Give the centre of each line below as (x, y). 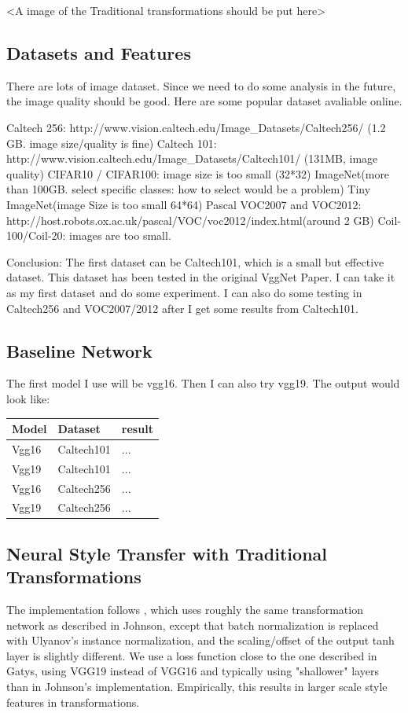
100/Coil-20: (36, 235)
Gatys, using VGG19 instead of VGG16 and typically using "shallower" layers (193, 671)
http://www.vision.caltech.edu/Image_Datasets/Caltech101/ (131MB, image (192, 158)
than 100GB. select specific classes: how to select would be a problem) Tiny (189, 189)
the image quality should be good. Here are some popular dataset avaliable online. (204, 101)
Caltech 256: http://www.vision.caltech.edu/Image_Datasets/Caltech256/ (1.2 (196, 127)
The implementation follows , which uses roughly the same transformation (185, 610)
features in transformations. (73, 702)
